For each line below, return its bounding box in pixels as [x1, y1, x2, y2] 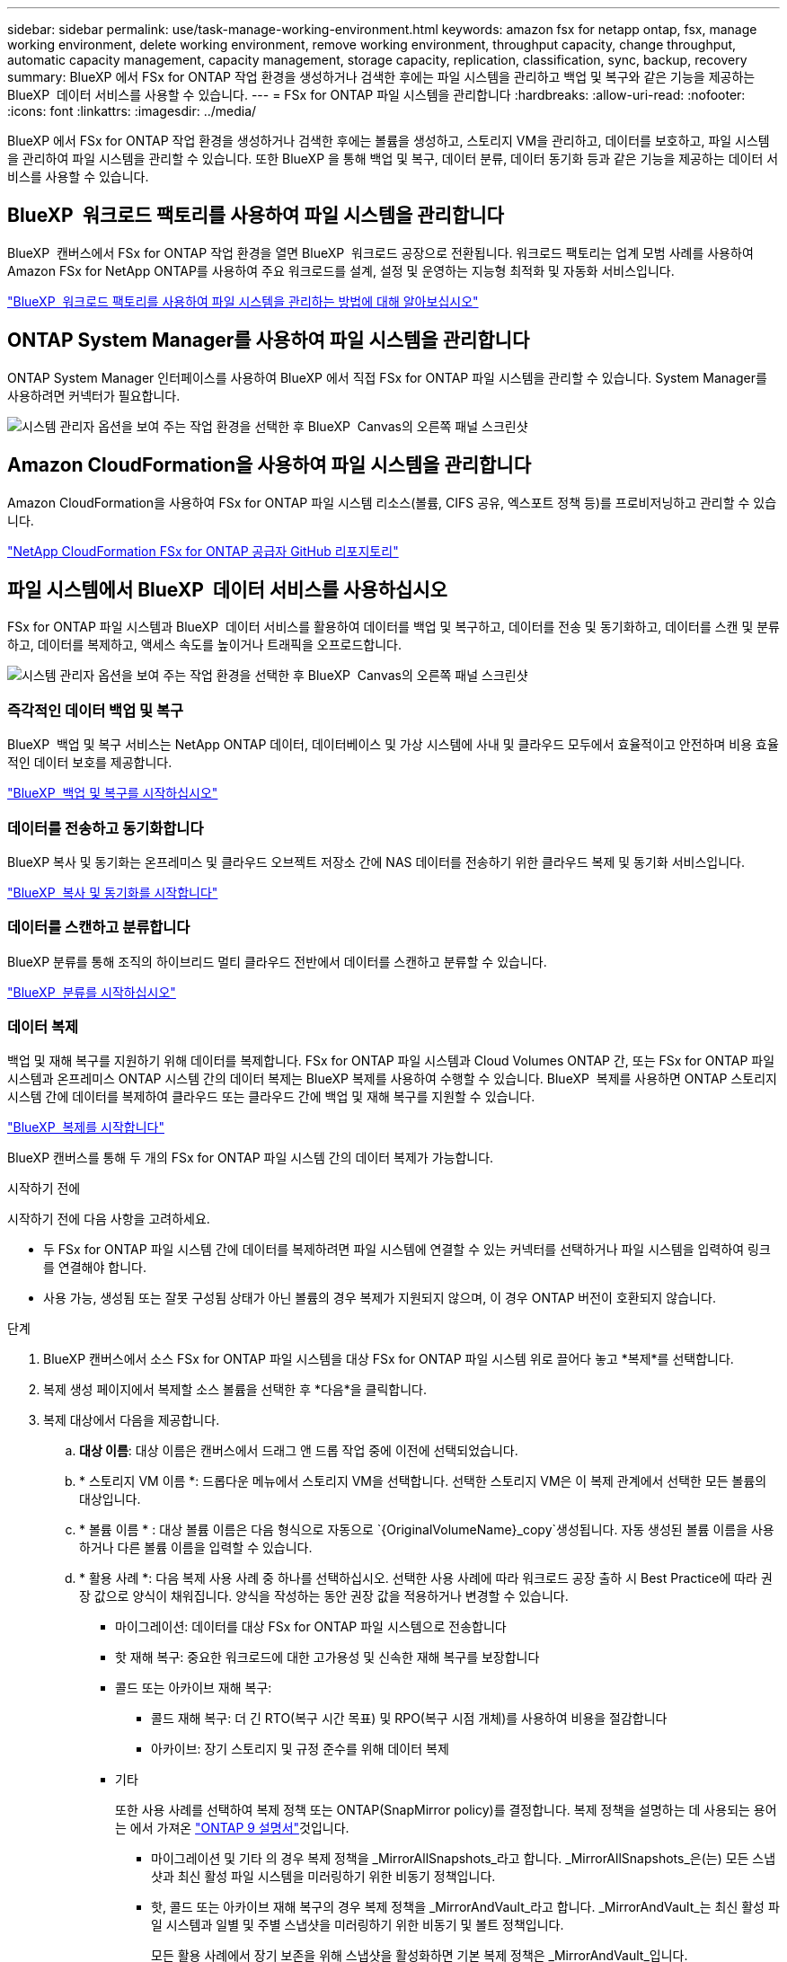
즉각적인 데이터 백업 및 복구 [7, 701, 184, 720]
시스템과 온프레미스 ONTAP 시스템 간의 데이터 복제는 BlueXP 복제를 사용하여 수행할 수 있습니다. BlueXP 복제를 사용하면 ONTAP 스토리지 [7, 1071, 777, 1087]
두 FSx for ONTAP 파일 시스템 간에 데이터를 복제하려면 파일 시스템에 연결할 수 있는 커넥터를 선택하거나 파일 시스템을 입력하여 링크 [43, 1242, 771, 1258]
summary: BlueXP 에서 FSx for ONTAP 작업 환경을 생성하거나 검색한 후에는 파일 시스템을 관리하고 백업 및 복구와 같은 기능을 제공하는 [7, 69, 756, 84]
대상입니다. [79, 1491, 141, 1507]
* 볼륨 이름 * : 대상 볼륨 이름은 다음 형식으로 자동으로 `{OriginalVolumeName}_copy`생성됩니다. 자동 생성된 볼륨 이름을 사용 [79, 1522, 774, 1538]
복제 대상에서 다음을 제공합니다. [43, 1412, 220, 1428]
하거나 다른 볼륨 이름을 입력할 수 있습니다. [79, 1540, 313, 1556]
